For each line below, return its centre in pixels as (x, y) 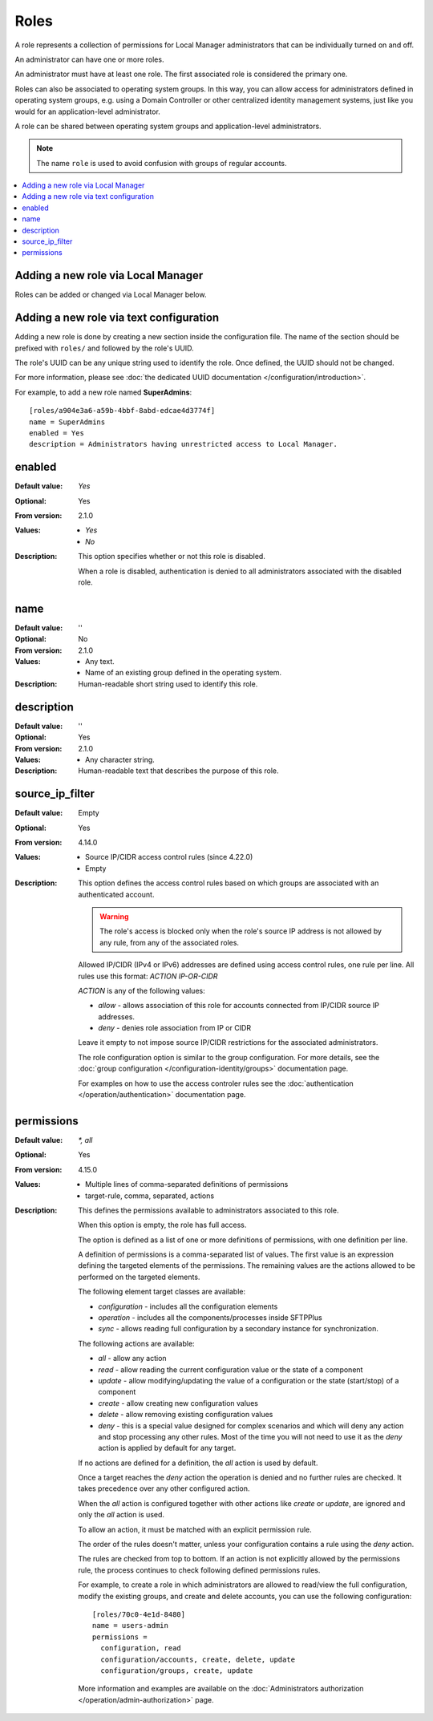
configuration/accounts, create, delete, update (198, 1659)
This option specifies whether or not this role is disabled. (172, 557)
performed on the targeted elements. (139, 1277)
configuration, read (141, 1648)
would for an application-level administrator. (87, 111)
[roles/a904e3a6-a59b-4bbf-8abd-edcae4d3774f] (122, 411)
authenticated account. (116, 894)
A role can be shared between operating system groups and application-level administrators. (168, 126)
